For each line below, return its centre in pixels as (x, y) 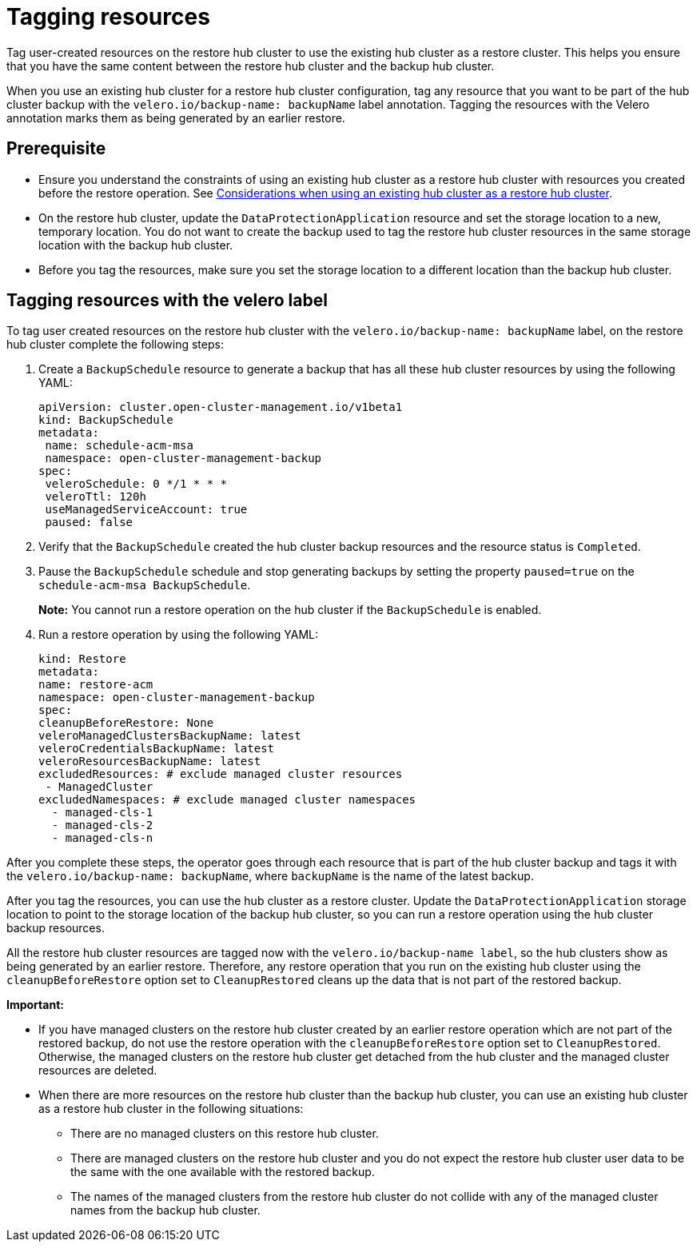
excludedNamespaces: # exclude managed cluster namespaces (227, 800)
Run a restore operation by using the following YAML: (179, 635)
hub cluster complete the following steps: (115, 345)
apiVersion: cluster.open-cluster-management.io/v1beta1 (221, 407)
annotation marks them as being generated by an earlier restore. (176, 118)
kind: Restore (82, 659)
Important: (35, 1005)
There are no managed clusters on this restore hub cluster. (225, 1134)
